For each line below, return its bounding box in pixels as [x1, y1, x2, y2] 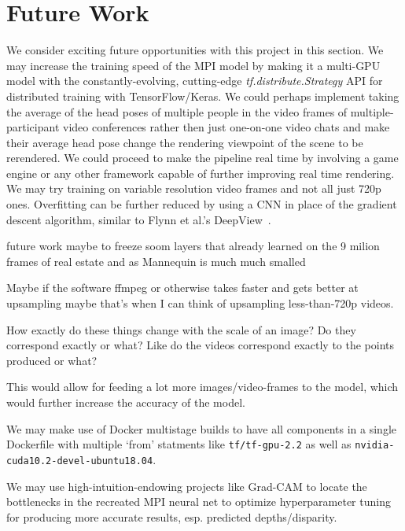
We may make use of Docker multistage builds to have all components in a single [6, 420, 397, 437]
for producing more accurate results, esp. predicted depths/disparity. [6, 508, 337, 525]
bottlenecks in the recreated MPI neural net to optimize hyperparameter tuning [6, 493, 391, 510]
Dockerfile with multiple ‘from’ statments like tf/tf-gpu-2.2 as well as [6, 436, 352, 452]
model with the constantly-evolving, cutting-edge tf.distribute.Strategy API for [6, 72, 383, 89]
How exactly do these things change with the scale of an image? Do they [6, 321, 356, 337]
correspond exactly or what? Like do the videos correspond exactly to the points [6, 337, 395, 353]
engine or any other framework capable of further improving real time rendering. [6, 164, 395, 181]
